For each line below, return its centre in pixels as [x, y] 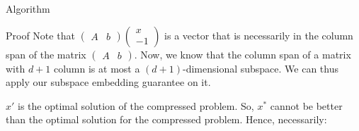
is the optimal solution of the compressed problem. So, [136, 105]
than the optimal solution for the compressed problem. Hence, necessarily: [166, 119]
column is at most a [97, 68]
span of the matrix [46, 54]
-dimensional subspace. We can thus [261, 68]
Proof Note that [40, 35]
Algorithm [28, 8]
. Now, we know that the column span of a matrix [243, 54]
